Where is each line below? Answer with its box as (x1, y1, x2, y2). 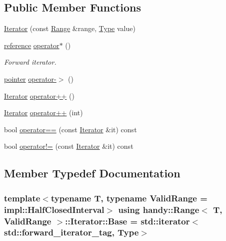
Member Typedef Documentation (4, 165, 180, 181)
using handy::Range (118, 203, 199, 215)
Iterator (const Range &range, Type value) (4, 23, 135, 34)
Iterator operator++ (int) (4, 107, 83, 118)
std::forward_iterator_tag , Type (4, 226, 139, 238)
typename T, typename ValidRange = (50, 191, 207, 204)
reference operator (4, 40, 59, 50)
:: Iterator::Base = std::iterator (65, 214, 190, 227)
